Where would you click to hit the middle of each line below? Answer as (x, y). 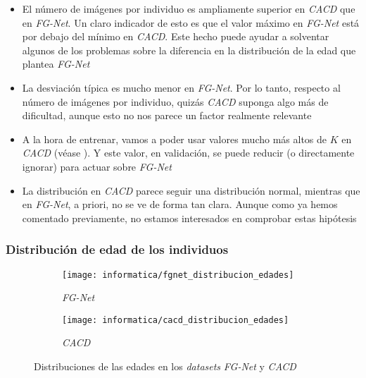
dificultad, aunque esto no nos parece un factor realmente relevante (167, 115)
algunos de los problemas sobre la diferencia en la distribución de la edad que (189, 50)
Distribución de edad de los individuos (117, 249)
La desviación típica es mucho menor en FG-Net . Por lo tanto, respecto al (181, 87)
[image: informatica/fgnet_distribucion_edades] (178, 275)
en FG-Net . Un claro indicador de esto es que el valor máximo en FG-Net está (191, 22)
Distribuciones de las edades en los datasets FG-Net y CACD (165, 366)
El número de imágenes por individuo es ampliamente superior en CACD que (189, 8)
